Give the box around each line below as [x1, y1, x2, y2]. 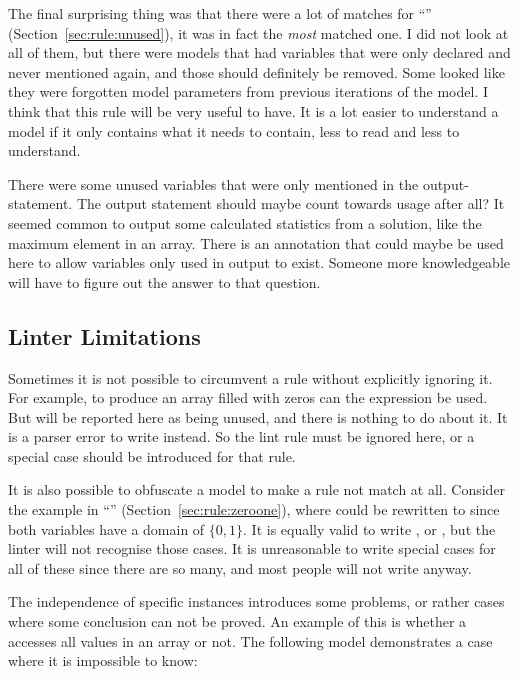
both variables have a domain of [8, 518, 205, 539]
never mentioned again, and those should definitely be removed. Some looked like [8, 61, 505, 82]
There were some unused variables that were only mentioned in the [8, 173, 419, 194]
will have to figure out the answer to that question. [8, 271, 321, 292]
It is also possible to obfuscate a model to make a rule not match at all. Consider [8, 479, 506, 500]
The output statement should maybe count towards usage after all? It [76, 193, 505, 214]
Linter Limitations [8, 320, 201, 351]
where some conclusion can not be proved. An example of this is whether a [8, 611, 467, 632]
